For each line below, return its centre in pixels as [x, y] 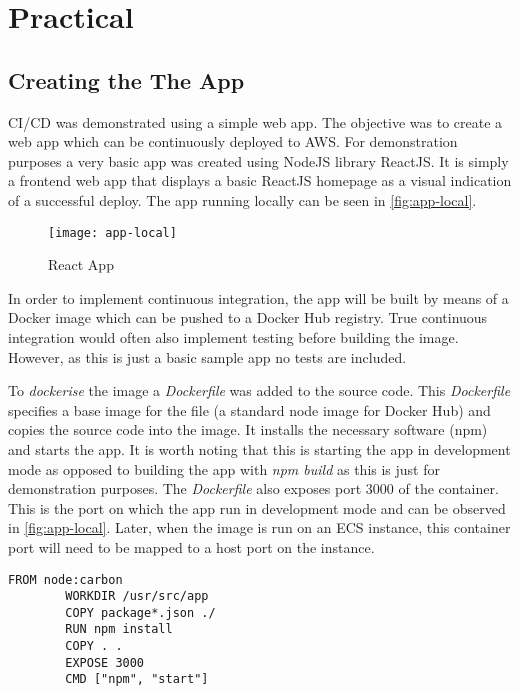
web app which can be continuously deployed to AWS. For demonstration [233, 141]
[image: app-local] [112, 232]
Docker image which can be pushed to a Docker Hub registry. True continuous [248, 317]
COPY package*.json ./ [140, 612]
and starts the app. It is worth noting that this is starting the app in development [259, 448]
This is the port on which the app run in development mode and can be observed [257, 507]
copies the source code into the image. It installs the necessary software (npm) [248, 429]
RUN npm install [119, 629]
